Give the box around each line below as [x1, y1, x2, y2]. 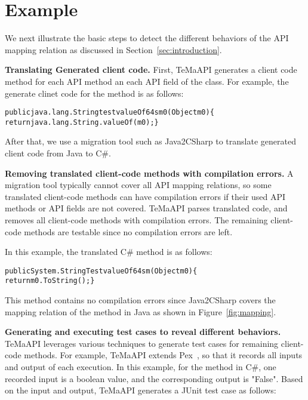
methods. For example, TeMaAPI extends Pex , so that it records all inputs [24, 349, 303, 361]
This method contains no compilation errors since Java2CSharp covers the [5, 294, 276, 306]
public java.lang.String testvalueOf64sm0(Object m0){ [5, 108, 214, 117]
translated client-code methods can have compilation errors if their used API [5, 190, 286, 202]
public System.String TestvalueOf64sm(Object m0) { [5, 266, 198, 275]
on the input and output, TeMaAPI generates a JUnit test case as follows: [5, 384, 276, 396]
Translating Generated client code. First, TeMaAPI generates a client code [5, 63, 297, 76]
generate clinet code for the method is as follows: [5, 87, 184, 99]
